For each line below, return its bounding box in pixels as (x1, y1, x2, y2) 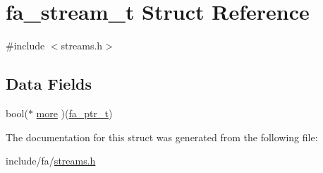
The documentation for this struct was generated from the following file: (6, 129, 318, 144)
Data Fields (6, 73, 92, 95)
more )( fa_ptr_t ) (36, 105, 113, 120)
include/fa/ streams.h (6, 153, 96, 168)
